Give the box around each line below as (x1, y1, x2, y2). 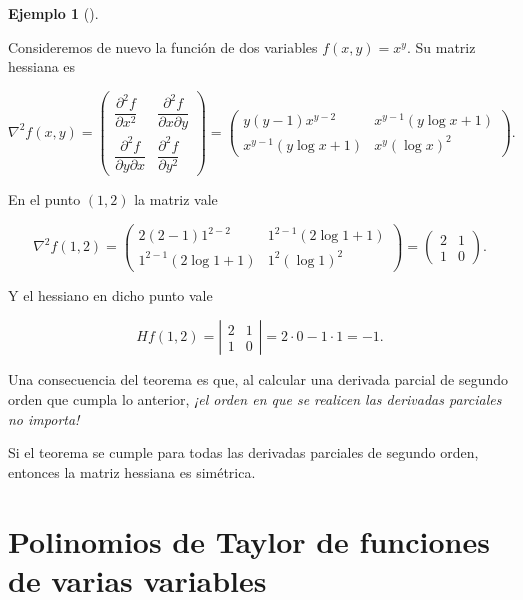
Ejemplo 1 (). (8, 3, 99, 23)
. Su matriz (406, 36, 476, 57)
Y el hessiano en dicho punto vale (8, 284, 213, 305)
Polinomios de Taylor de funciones (8, 520, 490, 561)
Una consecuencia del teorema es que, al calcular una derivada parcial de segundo (8, 369, 509, 390)
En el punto (8, 189, 81, 210)
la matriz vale (134, 189, 218, 210)
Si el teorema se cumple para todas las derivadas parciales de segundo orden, (8, 442, 479, 463)
